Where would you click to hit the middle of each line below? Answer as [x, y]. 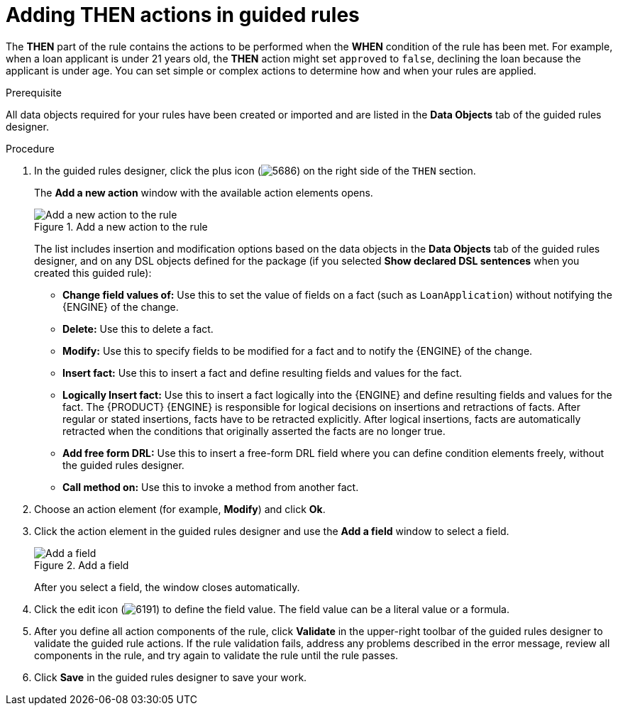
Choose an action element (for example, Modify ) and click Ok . [180, 509]
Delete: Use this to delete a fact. [138, 329]
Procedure [30, 148]
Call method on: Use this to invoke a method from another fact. [211, 487]
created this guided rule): [93, 272]
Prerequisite [34, 92]
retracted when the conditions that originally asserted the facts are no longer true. [254, 431]
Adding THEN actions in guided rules [183, 15]
